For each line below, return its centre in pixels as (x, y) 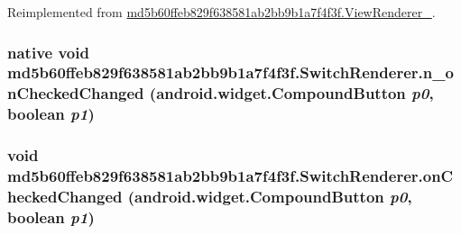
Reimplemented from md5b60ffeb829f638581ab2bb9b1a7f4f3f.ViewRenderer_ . (221, 12)
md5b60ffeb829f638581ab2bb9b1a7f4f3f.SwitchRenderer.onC (230, 176)
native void (48, 52)
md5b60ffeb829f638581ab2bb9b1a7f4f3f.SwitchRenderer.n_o (230, 72)
